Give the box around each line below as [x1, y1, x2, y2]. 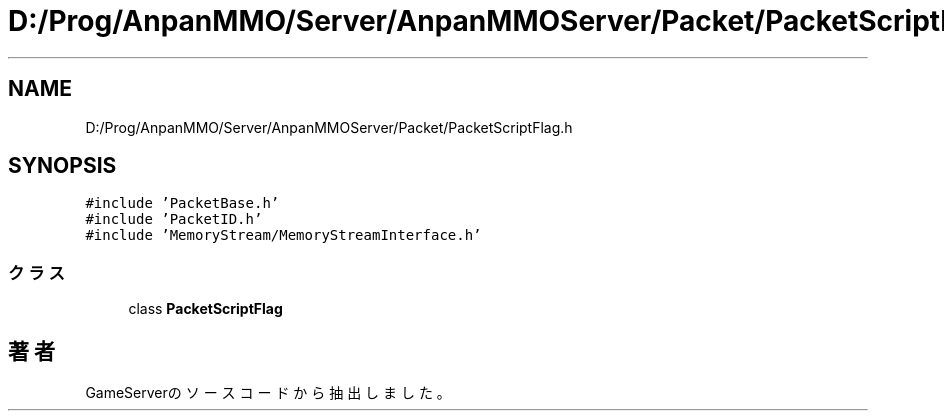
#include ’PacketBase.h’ [85, 195, 280, 212]
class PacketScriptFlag [128, 300, 283, 318]
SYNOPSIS [8, 153, 117, 179]
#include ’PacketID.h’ [85, 211, 263, 228]
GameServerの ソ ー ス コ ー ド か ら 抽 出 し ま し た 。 [85, 384, 451, 402]
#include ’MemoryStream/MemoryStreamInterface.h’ [85, 227, 482, 244]
